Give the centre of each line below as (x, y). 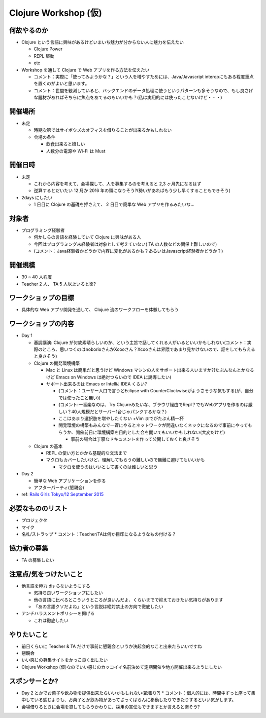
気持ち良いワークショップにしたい (68, 593)
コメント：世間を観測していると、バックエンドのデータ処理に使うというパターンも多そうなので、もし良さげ (143, 90)
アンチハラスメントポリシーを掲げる (58, 613)
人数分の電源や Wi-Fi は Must (76, 151)
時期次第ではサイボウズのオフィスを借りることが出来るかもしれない (103, 130)
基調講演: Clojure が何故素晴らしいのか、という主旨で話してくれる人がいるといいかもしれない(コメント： (140, 342)
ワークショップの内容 (41, 324)
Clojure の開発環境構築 (57, 363)
